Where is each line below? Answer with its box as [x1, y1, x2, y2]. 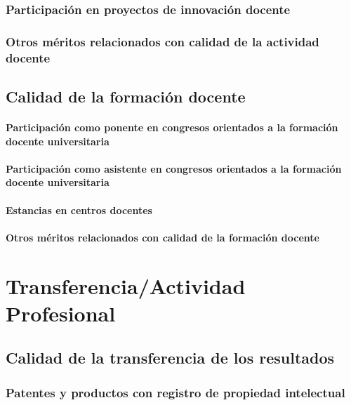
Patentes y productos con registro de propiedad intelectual [6, 383, 345, 401]
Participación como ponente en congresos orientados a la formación [6, 119, 338, 134]
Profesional [6, 298, 116, 327]
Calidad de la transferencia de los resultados [6, 347, 335, 369]
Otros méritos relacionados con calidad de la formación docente [6, 230, 319, 244]
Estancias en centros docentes [6, 202, 152, 217]
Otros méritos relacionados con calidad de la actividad [6, 32, 319, 50]
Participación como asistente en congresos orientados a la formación [6, 161, 342, 175]
